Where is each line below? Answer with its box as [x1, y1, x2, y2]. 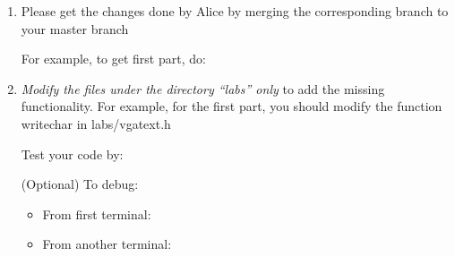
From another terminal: [42, 235, 172, 253]
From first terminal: [42, 204, 151, 223]
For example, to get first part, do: [21, 49, 206, 68]
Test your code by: [21, 144, 124, 163]
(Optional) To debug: [21, 175, 139, 193]
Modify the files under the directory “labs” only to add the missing [21, 79, 385, 98]
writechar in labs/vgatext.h [21, 114, 171, 132]
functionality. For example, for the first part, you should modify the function [21, 97, 442, 115]
